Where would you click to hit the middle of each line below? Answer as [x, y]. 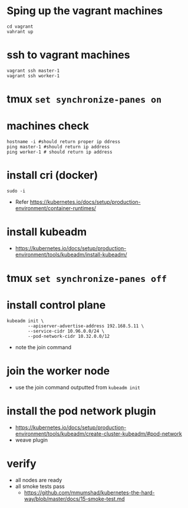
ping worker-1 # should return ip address [60, 152]
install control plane [56, 305]
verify [22, 464]
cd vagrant [20, 26]
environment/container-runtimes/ [56, 208]
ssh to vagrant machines [68, 55]
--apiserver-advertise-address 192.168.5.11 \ [86, 326]
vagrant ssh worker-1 [33, 76]
